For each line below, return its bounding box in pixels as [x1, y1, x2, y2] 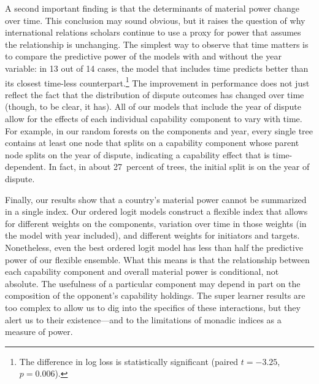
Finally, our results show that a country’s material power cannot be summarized [5, 193, 307, 205]
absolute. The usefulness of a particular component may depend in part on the [5, 277, 301, 290]
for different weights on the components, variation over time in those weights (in [5, 217, 307, 229]
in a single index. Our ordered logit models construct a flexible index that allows [5, 205, 308, 218]
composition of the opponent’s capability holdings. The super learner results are [5, 289, 306, 302]
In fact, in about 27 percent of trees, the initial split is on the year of [48, 160, 310, 173]
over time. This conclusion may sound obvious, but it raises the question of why [5, 13, 306, 26]
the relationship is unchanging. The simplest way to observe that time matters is [5, 37, 309, 50]
